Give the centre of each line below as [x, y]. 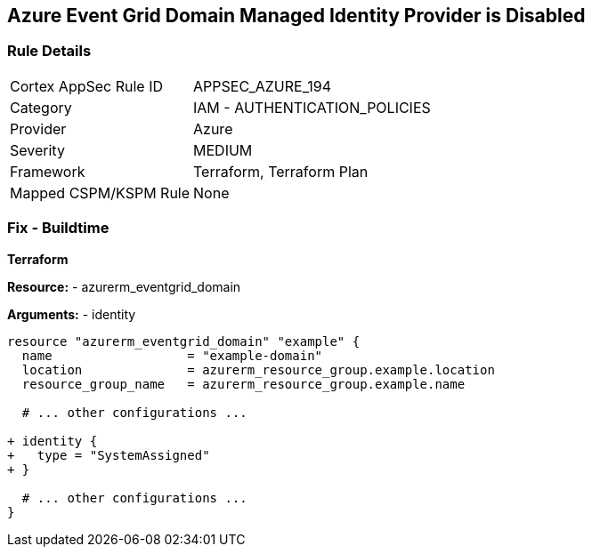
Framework [48, 171]
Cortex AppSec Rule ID [87, 86]
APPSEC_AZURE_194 [262, 86]
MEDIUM [223, 150]
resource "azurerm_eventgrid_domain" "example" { [184, 341]
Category [41, 107]
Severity [37, 150]
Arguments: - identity [72, 314]
